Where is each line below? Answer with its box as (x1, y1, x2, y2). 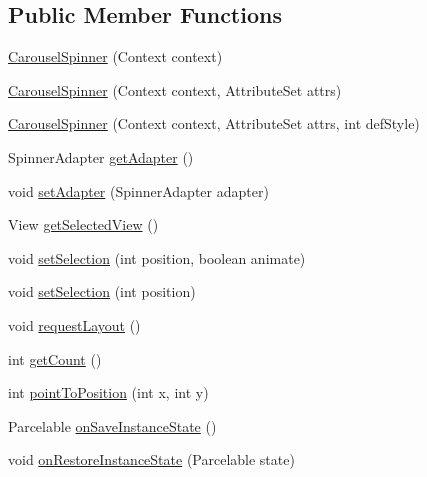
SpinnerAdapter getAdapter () (8, 146, 194, 167)
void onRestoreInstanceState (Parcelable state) (8, 449, 295, 470)
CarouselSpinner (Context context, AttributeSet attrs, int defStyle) (8, 113, 420, 134)
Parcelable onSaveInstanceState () (8, 415, 217, 436)
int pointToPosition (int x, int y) (8, 382, 209, 403)
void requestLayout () (8, 314, 141, 335)
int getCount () (8, 348, 102, 369)
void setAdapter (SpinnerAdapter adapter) (8, 180, 269, 201)
